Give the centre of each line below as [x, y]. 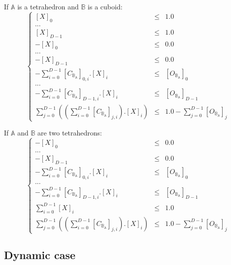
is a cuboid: [105, 6]
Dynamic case [40, 255]
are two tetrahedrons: [70, 133]
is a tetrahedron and [48, 6]
